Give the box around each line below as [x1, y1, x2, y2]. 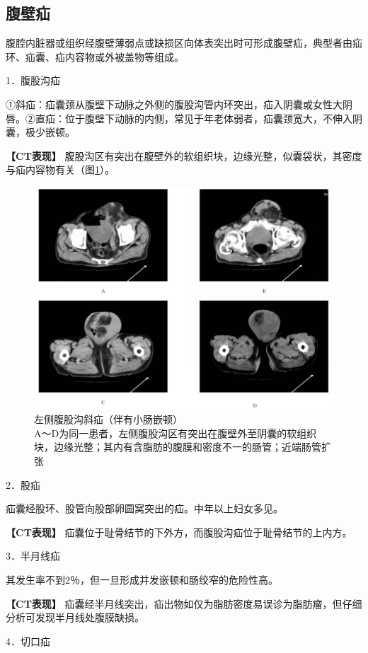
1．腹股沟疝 [6, 73, 60, 88]
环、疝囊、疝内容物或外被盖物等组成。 [6, 49, 184, 64]
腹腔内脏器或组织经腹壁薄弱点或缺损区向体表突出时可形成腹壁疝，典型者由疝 [6, 35, 362, 50]
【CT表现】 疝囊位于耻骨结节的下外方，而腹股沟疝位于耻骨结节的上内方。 [6, 524, 352, 539]
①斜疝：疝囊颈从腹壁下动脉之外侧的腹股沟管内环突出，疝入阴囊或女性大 [6, 96, 343, 111]
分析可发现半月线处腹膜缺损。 [6, 610, 144, 625]
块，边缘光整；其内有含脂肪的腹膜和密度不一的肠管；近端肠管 [34, 439, 321, 454]
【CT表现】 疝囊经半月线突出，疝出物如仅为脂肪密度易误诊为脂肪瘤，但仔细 [6, 596, 362, 611]
